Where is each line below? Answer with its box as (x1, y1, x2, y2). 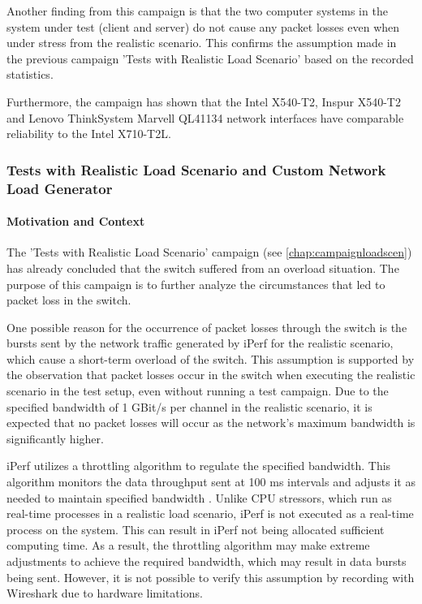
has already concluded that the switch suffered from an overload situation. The (6, 259, 399, 276)
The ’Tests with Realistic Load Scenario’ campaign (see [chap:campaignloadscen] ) (6, 244, 412, 261)
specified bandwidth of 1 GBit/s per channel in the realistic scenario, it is (6, 398, 372, 415)
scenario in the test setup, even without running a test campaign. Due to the (6, 382, 389, 399)
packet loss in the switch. (6, 291, 131, 308)
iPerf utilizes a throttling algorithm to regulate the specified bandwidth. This (6, 457, 391, 474)
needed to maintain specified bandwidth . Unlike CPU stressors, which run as (6, 489, 392, 506)
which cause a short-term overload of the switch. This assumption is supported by (6, 350, 415, 367)
